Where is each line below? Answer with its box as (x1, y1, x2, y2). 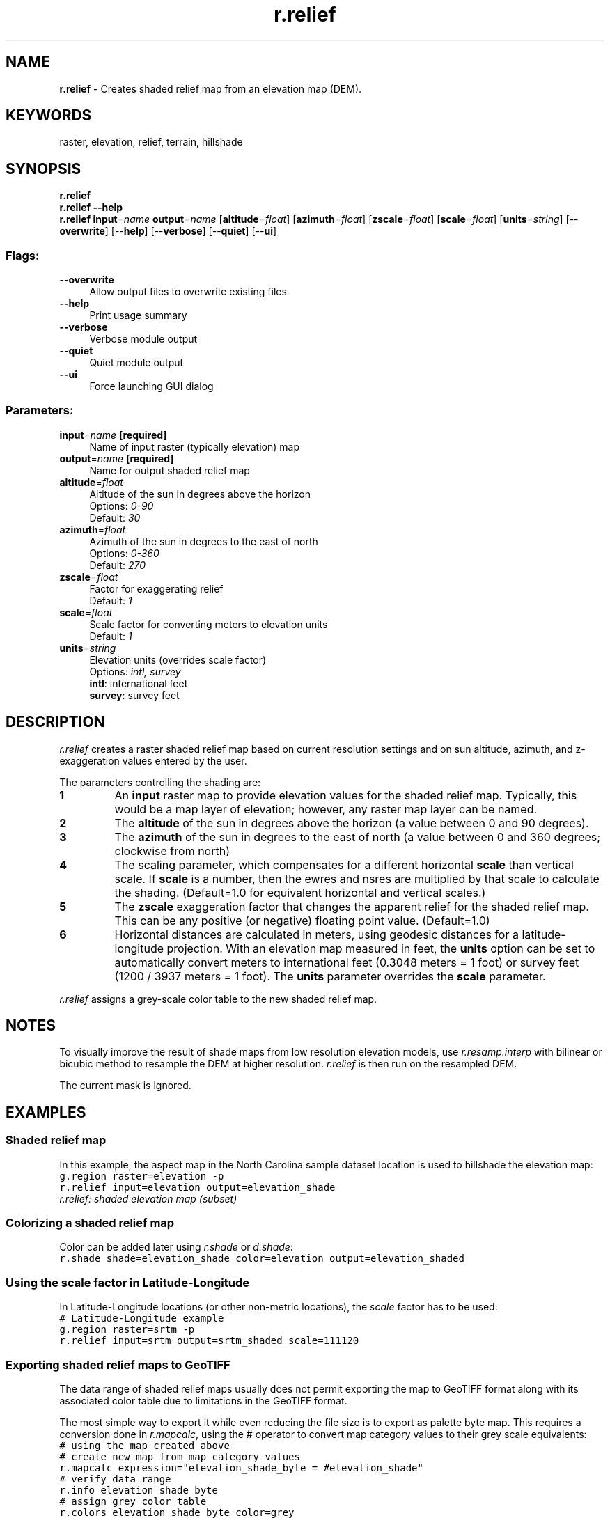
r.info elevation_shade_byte (59, 1484, 218, 1496)
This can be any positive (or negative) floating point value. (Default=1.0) (114, 913, 490, 928)
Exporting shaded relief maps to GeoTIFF (6, 1357, 230, 1372)
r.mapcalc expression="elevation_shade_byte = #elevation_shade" (59, 1462, 423, 1473)
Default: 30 (89, 511, 141, 524)
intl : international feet (89, 677, 188, 689)
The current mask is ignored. (59, 1079, 191, 1092)
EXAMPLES (6, 1103, 86, 1121)
